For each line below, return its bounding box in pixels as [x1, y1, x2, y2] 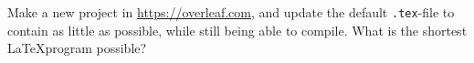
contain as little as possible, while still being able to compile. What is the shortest [7, 20, 468, 39]
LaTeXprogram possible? [7, 38, 147, 58]
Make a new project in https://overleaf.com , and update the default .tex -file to [7, 3, 455, 21]
